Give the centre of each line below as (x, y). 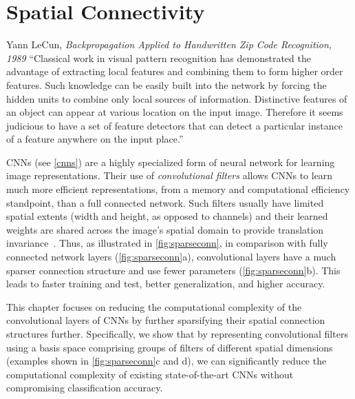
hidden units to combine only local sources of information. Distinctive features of (177, 98)
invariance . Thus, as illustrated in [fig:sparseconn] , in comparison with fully (167, 243)
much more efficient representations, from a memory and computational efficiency (178, 189)
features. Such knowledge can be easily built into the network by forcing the (166, 84)
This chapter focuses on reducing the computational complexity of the (154, 306)
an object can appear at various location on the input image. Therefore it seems (175, 112)
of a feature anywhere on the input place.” (95, 139)
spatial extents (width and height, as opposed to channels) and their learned (167, 216)
